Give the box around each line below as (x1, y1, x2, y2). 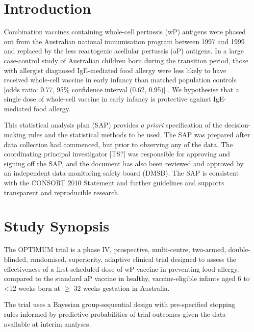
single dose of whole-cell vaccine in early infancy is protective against (4, 94, 211, 104)
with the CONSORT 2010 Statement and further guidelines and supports (4, 178, 224, 188)
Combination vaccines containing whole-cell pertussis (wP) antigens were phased (4, 26, 246, 37)
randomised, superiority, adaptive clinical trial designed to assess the (30, 254, 236, 264)
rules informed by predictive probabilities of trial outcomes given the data (4, 308, 226, 319)
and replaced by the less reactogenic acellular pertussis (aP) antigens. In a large (4, 46, 244, 56)
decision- (224, 120, 251, 130)
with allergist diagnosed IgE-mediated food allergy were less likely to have (4, 65, 227, 75)
